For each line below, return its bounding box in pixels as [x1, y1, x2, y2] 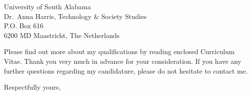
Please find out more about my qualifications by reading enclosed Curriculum [4, 46, 235, 57]
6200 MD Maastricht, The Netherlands [4, 30, 120, 40]
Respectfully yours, [4, 82, 61, 92]
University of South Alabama [4, 1, 91, 11]
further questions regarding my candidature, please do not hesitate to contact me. [4, 65, 248, 76]
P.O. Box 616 [4, 20, 44, 31]
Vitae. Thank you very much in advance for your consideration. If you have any [4, 56, 241, 66]
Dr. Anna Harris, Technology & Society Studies [4, 11, 147, 21]
